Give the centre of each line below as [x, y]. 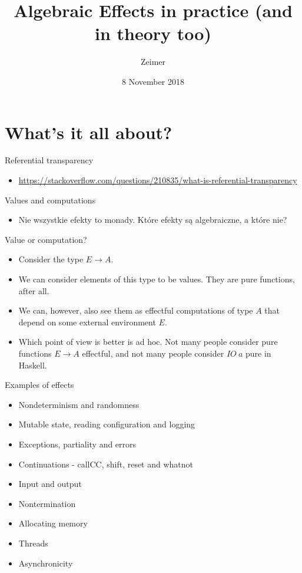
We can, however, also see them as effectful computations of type [136, 310]
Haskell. [33, 365]
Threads [33, 543]
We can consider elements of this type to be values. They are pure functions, [157, 279]
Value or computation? [46, 239]
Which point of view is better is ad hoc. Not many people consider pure [148, 342]
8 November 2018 [153, 81]
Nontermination [47, 503]
